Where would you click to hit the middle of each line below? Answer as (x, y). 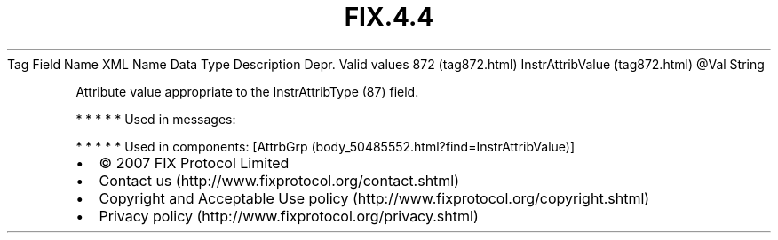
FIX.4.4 (389, 17)
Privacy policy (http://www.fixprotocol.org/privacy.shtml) (289, 216)
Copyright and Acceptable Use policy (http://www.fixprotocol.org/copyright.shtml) (374, 198)
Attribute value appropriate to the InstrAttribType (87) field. (247, 91)
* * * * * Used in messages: (156, 119)
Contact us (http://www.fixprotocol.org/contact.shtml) (279, 180)
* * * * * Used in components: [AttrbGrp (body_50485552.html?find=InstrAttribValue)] (325, 146)
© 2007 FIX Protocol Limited (194, 163)
